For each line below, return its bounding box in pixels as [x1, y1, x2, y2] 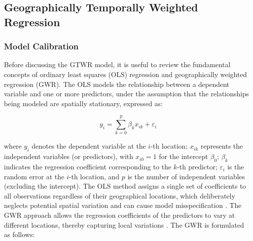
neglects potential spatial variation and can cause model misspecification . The [4, 200, 242, 210]
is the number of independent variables [127, 171, 245, 181]
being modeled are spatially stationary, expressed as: [4, 98, 163, 108]
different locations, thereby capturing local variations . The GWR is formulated [4, 219, 244, 230]
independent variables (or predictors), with [4, 151, 134, 161]
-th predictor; [177, 161, 217, 172]
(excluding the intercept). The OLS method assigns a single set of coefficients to [4, 181, 246, 191]
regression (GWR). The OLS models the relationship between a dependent [4, 79, 230, 89]
